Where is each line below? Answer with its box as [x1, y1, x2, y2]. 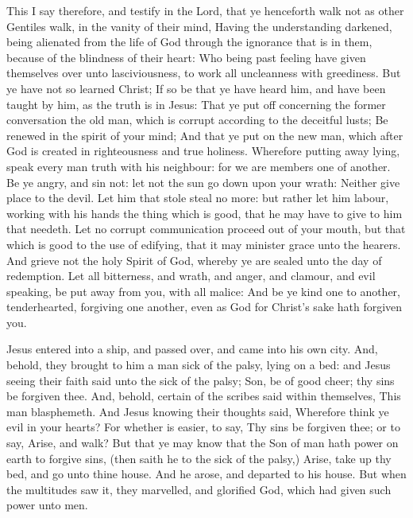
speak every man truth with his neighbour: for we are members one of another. [6, 158, 391, 174]
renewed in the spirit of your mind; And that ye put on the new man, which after [6, 127, 403, 143]
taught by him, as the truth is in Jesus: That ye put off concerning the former [6, 95, 386, 112]
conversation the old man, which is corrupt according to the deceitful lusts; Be [6, 111, 388, 128]
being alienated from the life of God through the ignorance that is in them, [6, 33, 372, 50]
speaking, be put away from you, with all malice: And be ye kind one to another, [6, 282, 401, 299]
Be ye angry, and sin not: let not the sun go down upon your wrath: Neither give [6, 173, 400, 190]
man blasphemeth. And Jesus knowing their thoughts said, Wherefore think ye [6, 403, 389, 419]
